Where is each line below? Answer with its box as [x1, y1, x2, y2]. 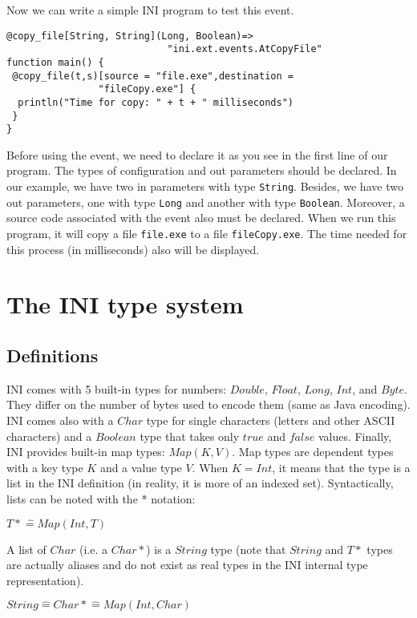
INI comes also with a [6, 411, 114, 428]
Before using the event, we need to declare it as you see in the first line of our [6, 146, 388, 163]
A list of [6, 540, 47, 557]
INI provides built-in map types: [6, 443, 165, 460]
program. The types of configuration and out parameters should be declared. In [6, 162, 397, 179]
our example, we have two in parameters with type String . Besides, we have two [6, 178, 403, 195]
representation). [6, 572, 84, 588]
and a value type [99, 458, 182, 475]
